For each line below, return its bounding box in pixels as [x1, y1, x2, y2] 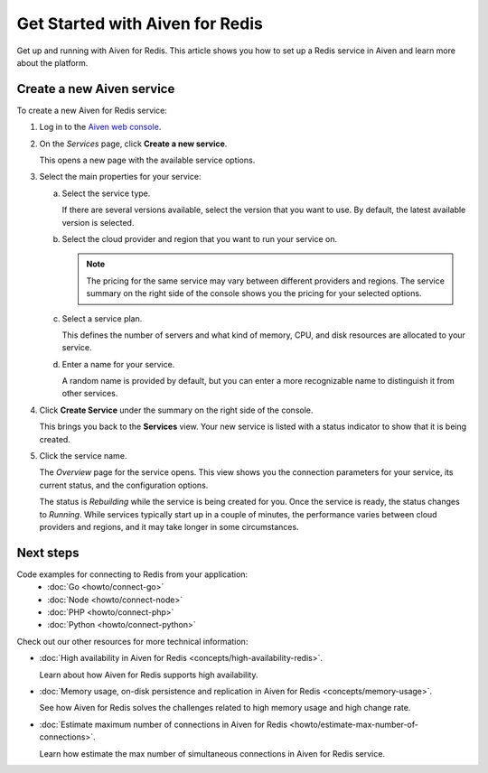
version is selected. [61, 217, 135, 228]
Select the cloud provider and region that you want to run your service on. [61, 233, 338, 244]
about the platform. [16, 57, 89, 68]
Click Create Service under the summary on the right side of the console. [39, 405, 314, 415]
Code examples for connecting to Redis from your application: [16, 569, 249, 580]
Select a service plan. [61, 312, 143, 324]
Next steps [16, 545, 80, 560]
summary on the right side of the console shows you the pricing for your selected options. [86, 288, 422, 299]
